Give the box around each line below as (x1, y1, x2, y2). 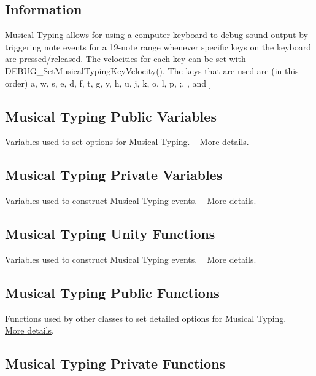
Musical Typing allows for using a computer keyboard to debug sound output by (5, 28, 308, 41)
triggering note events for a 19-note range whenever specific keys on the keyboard (5, 40, 311, 53)
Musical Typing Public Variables (5, 106, 217, 125)
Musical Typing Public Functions (5, 283, 220, 302)
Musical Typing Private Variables (5, 165, 223, 184)
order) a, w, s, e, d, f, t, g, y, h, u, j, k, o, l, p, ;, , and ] (5, 76, 212, 89)
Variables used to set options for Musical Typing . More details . (5, 135, 249, 148)
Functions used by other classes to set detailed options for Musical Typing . (5, 311, 287, 324)
